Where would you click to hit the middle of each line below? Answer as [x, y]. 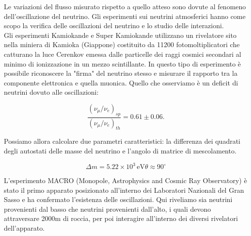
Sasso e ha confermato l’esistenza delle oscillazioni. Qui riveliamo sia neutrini [118, 199]
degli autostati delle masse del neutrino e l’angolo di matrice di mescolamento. [120, 151]
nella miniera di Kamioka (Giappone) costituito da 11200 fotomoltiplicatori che [122, 44]
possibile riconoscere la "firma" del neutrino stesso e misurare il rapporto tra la [121, 73]
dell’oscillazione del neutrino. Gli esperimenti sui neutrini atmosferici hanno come [125, 16]
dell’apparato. [24, 228]
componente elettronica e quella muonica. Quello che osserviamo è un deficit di [121, 82]
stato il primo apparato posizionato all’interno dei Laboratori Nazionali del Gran [124, 190]
